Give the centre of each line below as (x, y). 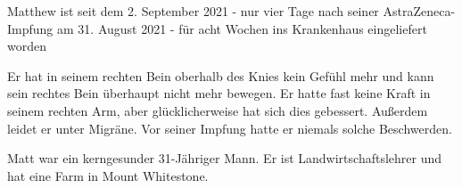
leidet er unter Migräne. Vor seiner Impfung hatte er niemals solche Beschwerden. (230, 128)
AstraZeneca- (419, 11)
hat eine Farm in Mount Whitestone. (108, 175)
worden (27, 46)
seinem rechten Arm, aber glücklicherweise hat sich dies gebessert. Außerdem (218, 110)
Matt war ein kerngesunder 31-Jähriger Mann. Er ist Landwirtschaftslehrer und (225, 158)
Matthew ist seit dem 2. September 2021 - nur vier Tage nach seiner (193, 11)
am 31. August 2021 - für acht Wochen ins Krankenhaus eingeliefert (242, 28)
